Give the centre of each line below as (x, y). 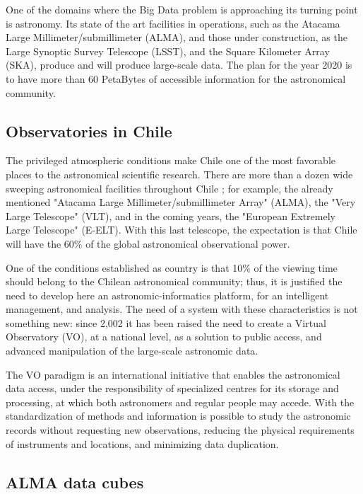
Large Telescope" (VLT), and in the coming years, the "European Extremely (171, 216)
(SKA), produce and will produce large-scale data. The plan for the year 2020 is (179, 65)
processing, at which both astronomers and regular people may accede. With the (180, 402)
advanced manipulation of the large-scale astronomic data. (132, 351)
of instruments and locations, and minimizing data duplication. (142, 443)
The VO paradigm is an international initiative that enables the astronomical (173, 374)
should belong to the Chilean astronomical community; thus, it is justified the (174, 281)
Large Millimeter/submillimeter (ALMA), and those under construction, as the (177, 37)
